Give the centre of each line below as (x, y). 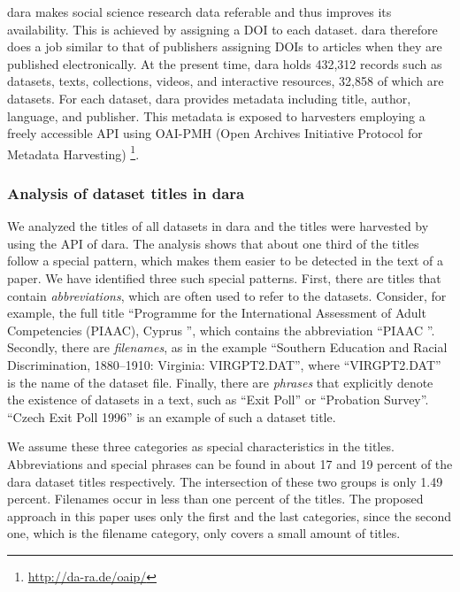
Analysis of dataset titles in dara (126, 192)
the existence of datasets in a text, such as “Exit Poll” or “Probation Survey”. (218, 400)
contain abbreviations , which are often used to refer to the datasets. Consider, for (227, 295)
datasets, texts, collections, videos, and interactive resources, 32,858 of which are (226, 81)
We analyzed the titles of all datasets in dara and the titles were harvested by (218, 226)
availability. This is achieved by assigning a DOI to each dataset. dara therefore (222, 29)
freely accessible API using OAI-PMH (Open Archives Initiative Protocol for (215, 133)
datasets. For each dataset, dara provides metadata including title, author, (209, 98)
